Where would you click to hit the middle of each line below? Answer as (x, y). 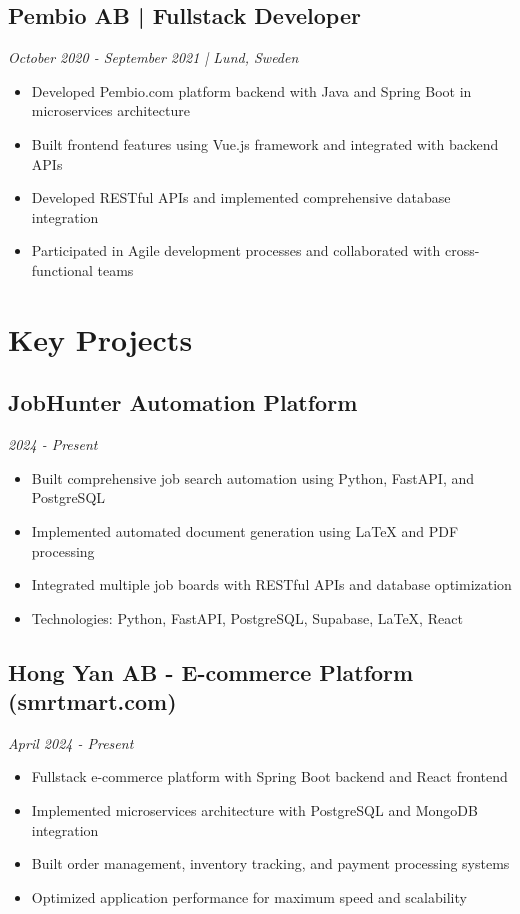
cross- (462, 250)
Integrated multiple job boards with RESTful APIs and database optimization (271, 584)
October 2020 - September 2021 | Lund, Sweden (153, 57)
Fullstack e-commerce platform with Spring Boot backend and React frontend (269, 776)
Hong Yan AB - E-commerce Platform (211, 671)
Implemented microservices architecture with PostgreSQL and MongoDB (254, 810)
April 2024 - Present (71, 742)
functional (62, 269)
